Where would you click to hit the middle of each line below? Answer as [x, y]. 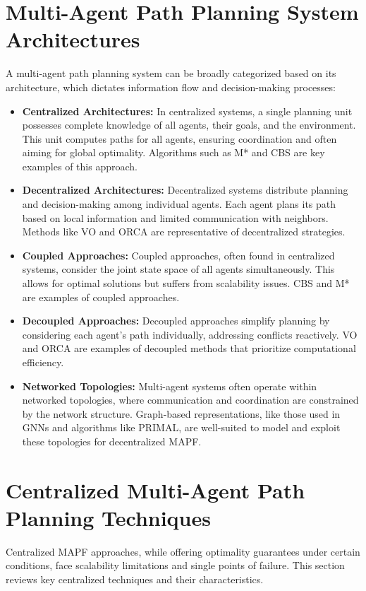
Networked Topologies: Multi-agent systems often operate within [170, 386]
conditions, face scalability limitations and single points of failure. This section [175, 565]
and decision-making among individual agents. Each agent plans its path [179, 204]
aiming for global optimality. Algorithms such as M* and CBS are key [173, 152]
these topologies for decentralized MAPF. [112, 441]
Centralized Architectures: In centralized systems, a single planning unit [187, 111]
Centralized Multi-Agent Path [155, 490]
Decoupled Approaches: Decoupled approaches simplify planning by [176, 321]
